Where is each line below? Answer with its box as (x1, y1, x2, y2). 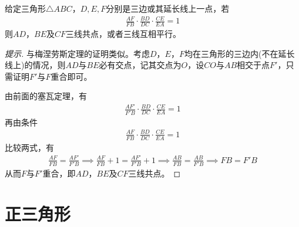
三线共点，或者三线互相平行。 (66, 27, 182, 39)
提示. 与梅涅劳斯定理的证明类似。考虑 (5, 47, 150, 59)
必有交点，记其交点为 (99, 59, 182, 71)
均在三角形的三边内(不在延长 (184, 47, 295, 59)
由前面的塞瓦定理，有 (5, 90, 87, 102)
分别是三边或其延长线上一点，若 (106, 2, 230, 14)
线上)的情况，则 (5, 59, 66, 71)
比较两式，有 (5, 141, 54, 153)
